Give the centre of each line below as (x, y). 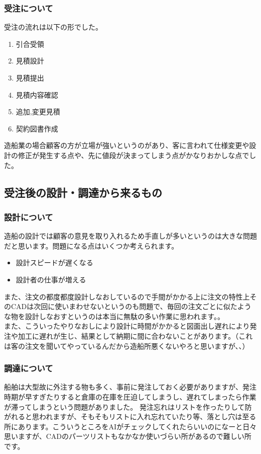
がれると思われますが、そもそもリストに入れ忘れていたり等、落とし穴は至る (130, 417)
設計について (29, 217)
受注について (29, 8)
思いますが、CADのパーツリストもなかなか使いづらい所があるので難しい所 (128, 436)
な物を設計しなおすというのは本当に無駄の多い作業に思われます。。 (114, 316)
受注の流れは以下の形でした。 (53, 27)
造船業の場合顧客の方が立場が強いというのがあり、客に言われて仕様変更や (127, 145)
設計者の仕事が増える (51, 279)
